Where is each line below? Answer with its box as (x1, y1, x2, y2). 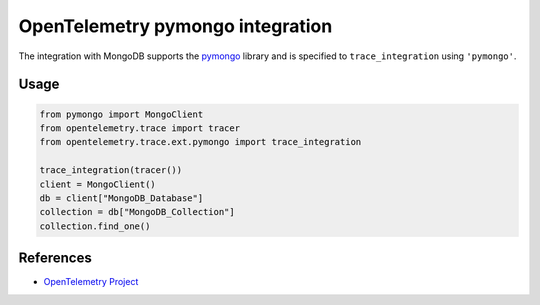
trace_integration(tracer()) (39, 165, 183, 176)
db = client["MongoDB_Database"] (39, 192, 204, 204)
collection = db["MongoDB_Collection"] (39, 206, 235, 218)
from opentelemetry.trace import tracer (39, 122, 240, 134)
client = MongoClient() (39, 178, 157, 190)
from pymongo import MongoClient (39, 108, 204, 120)
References (18, 250, 92, 267)
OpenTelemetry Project (43, 276, 139, 288)
